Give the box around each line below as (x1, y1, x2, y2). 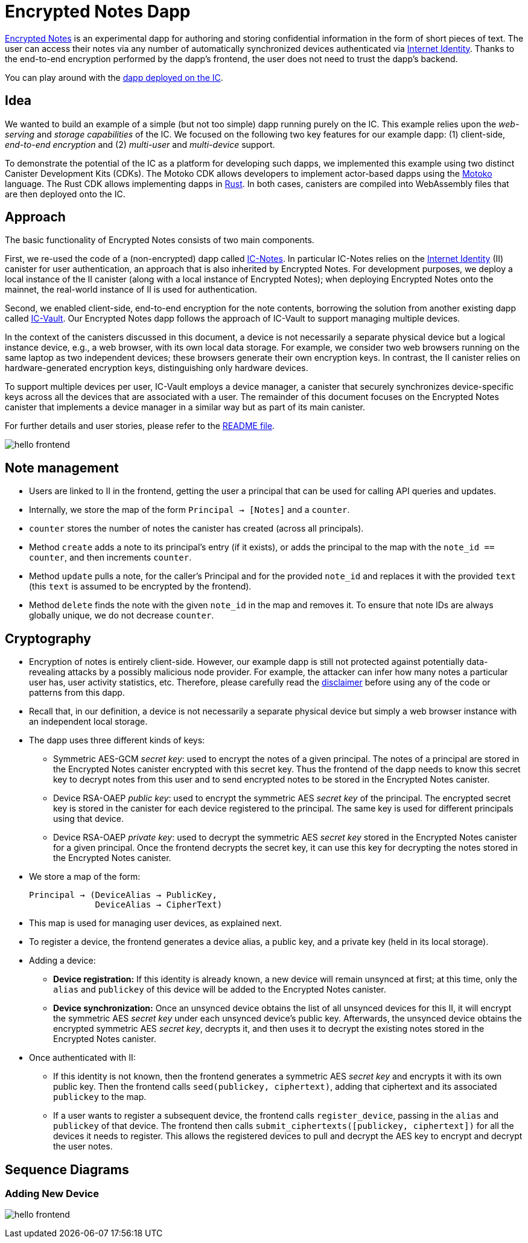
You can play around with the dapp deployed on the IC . (5, 72, 223, 83)
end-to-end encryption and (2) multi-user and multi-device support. (5, 139, 275, 150)
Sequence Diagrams (5, 1162, 129, 1177)
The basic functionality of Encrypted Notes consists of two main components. (5, 235, 314, 246)
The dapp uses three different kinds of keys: (29, 735, 205, 746)
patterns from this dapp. (29, 687, 125, 698)
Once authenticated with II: (29, 1052, 136, 1063)
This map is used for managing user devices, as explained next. (29, 918, 282, 929)
